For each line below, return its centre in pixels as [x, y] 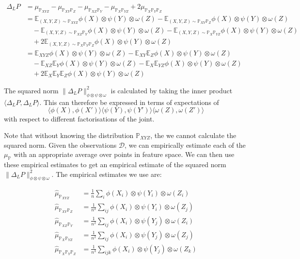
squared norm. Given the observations [60, 145]
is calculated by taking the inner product [172, 90]
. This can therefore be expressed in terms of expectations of [129, 102]
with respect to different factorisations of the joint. [79, 119]
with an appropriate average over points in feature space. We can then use [124, 154]
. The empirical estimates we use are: [107, 174]
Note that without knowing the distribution [69, 135]
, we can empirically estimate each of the [185, 145]
